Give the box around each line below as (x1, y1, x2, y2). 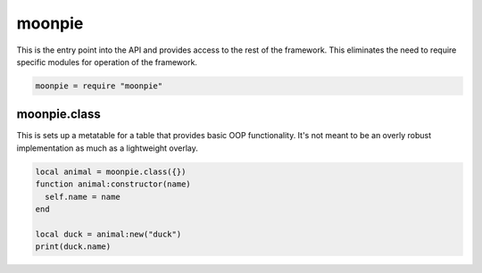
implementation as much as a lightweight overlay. (16, 143, 198, 153)
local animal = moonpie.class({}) (35, 166, 187, 177)
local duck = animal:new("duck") (35, 228, 182, 239)
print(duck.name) (35, 242, 112, 252)
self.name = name (45, 192, 120, 202)
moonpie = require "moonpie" (35, 80, 163, 91)
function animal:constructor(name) (35, 179, 191, 189)
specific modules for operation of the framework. (16, 56, 198, 67)
